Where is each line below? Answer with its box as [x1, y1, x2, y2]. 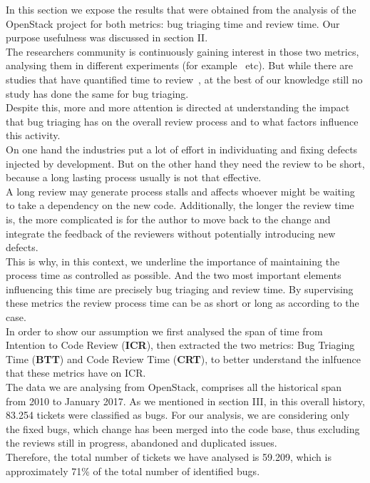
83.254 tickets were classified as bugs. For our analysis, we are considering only [6, 407, 350, 422]
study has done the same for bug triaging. [6, 86, 189, 101]
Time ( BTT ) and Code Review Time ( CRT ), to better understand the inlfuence [6, 351, 361, 366]
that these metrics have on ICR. [6, 365, 146, 380]
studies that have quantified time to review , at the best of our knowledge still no [6, 71, 363, 86]
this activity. [6, 128, 61, 143]
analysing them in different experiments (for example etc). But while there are [6, 58, 354, 73]
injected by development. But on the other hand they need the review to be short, [6, 156, 365, 171]
